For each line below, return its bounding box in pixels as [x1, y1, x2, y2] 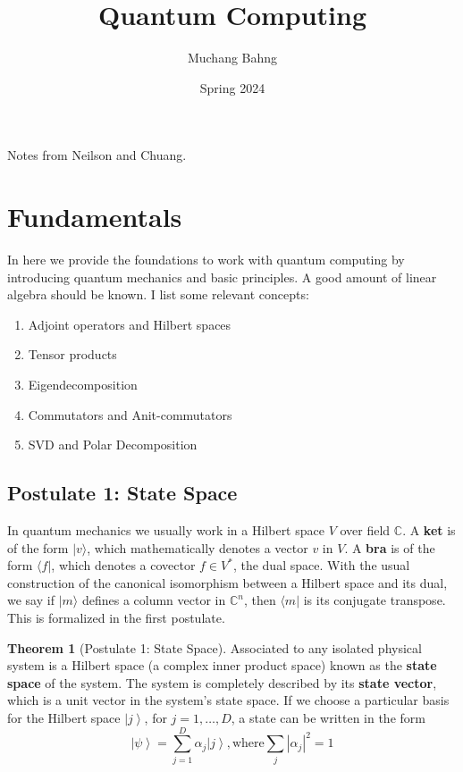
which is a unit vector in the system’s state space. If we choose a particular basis [7, 691, 450, 709]
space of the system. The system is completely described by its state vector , [7, 673, 437, 692]
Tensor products [28, 345, 117, 364]
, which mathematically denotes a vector [87, 538, 308, 557]
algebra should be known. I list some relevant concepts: [7, 285, 309, 304]
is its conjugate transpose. [303, 591, 446, 609]
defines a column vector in [81, 591, 226, 609]
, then [243, 591, 276, 609]
